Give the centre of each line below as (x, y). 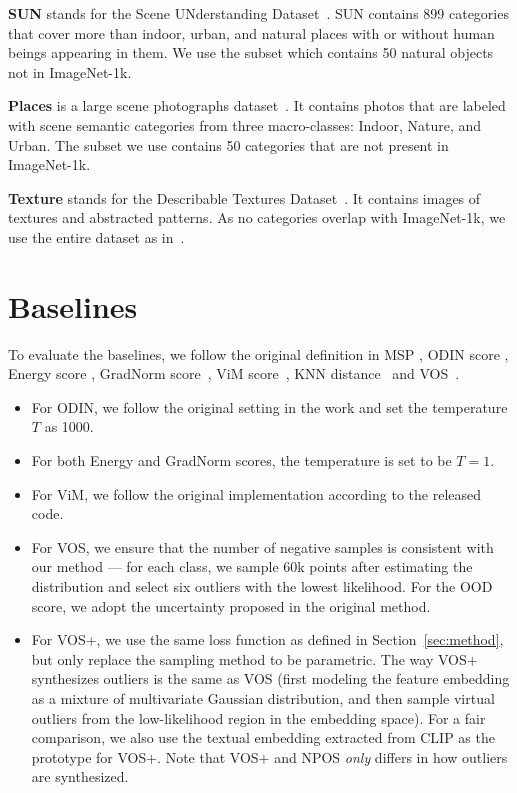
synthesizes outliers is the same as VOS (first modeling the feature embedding (270, 678)
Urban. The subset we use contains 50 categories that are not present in (228, 144)
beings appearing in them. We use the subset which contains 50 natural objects (251, 52)
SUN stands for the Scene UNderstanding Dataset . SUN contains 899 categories (258, 13)
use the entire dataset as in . (96, 236)
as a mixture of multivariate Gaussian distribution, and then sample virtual (263, 697)
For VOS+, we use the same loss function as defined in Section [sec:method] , (267, 639)
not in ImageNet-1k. (70, 71)
